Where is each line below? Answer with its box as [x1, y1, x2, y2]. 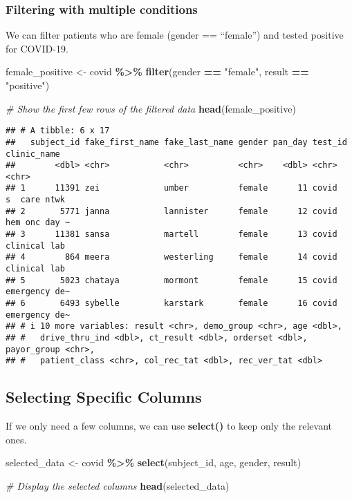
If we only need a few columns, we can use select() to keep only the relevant [6, 419, 333, 433]
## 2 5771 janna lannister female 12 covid [6, 206, 337, 216]
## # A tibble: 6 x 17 [6, 126, 110, 136]
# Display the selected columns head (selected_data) [6, 478, 230, 492]
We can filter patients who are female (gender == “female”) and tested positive [6, 28, 344, 42]
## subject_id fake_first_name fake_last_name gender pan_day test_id [6, 137, 347, 147]
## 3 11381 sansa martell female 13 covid [6, 229, 337, 240]
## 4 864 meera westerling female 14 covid [6, 252, 337, 262]
